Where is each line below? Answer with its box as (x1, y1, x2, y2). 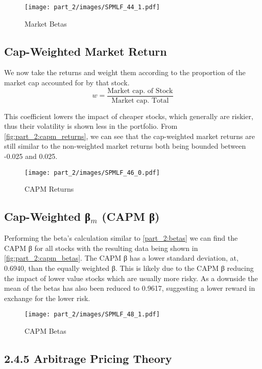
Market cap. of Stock (107, 87, 173, 95)
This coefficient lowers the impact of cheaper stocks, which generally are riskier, (4, 110, 253, 121)
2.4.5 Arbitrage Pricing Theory (4, 350, 172, 366)
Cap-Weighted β (4, 209, 91, 224)
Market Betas (25, 18, 67, 29)
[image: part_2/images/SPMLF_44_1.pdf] (25, 4, 160, 11)
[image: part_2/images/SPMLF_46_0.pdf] (25, 169, 160, 176)
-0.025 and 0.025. (4, 151, 58, 162)
